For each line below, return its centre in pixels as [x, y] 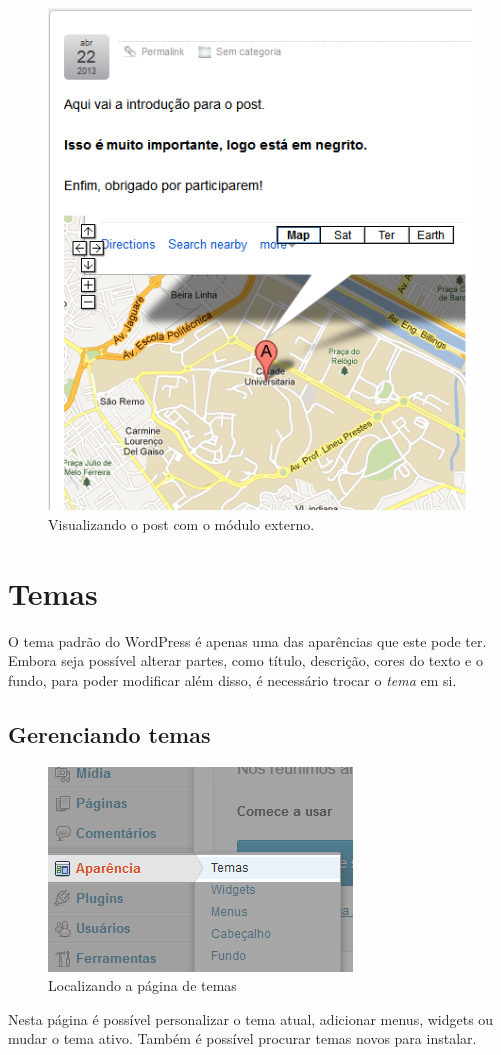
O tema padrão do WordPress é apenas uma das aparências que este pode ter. [247, 640]
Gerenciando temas [109, 733]
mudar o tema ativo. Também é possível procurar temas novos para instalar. [242, 1038]
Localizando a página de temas [142, 985]
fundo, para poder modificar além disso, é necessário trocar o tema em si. [232, 679]
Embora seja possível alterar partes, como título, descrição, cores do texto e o [245, 660]
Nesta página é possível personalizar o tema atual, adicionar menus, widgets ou [251, 1018]
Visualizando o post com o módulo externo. [181, 523]
